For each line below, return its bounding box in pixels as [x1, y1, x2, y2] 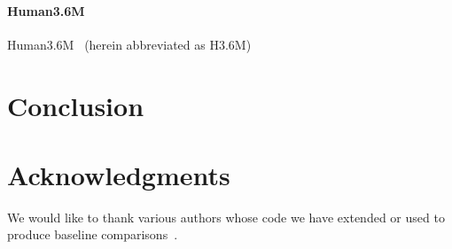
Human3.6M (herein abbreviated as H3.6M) [7, 35, 252, 53]
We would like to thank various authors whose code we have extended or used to [7, 207, 445, 226]
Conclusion [7, 87, 144, 123]
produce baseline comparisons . [7, 225, 178, 244]
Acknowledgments [7, 156, 230, 192]
